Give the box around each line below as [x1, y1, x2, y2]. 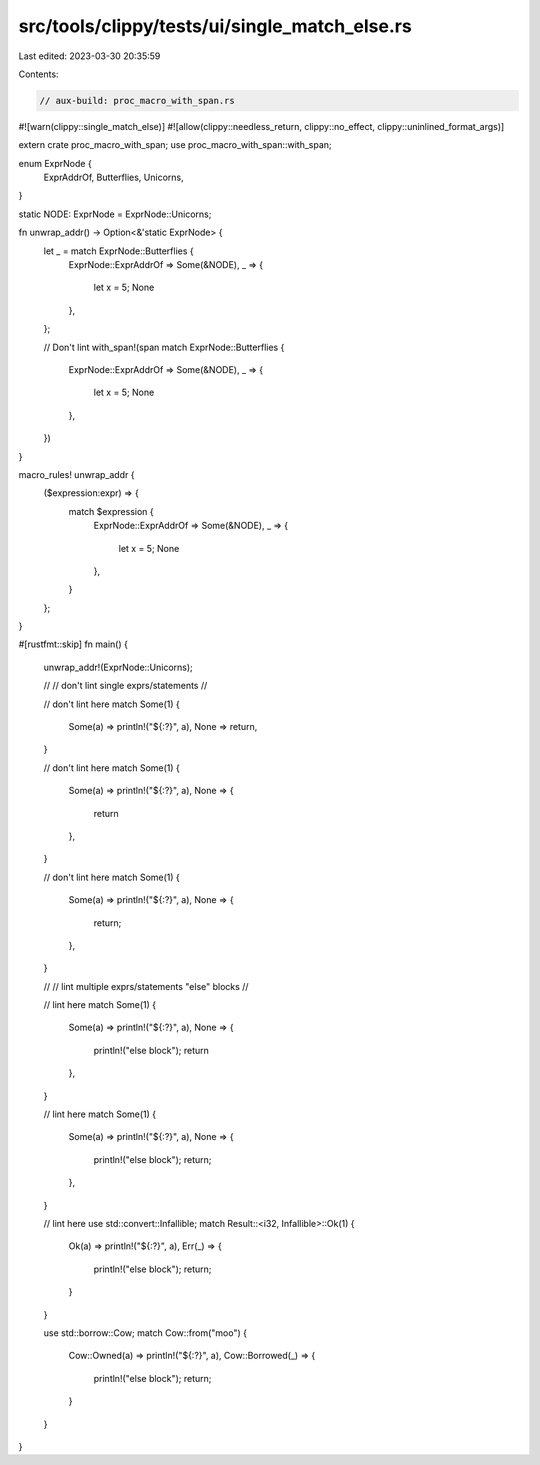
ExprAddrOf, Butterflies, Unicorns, [43, 171, 184, 184]
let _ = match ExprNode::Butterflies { [43, 245, 194, 257]
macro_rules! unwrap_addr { [18, 468, 135, 480]
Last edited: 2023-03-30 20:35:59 [18, 50, 161, 62]
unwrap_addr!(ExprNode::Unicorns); [43, 661, 194, 673]
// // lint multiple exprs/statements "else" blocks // [43, 980, 249, 992]
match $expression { [68, 505, 154, 517]
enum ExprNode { [18, 157, 92, 169]
